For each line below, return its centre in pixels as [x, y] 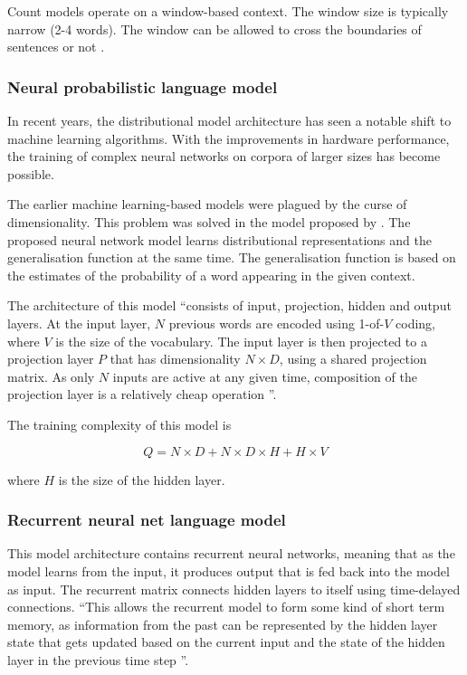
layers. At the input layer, [79, 323]
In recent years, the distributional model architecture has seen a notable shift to [229, 120]
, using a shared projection [353, 359]
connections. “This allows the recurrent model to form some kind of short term [226, 607]
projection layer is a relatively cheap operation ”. [142, 394]
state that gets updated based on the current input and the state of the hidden [226, 642]
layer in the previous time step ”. [98, 659]
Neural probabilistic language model [143, 86]
